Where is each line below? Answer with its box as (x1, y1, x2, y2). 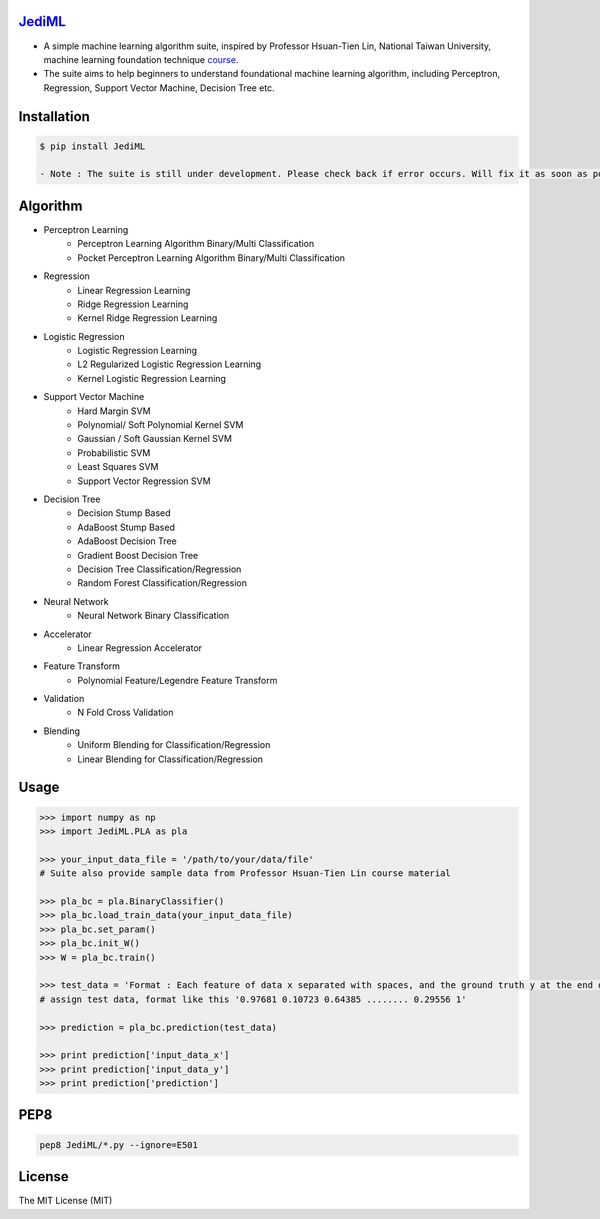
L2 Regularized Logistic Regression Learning (77, 358, 262, 370)
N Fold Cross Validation (77, 706, 174, 719)
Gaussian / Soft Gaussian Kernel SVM (77, 433, 232, 445)
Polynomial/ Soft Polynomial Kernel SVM (77, 419, 244, 431)
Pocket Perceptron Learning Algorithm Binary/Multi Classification (77, 251, 345, 264)
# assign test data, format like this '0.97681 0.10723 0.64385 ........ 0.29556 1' (39, 993, 467, 1005)
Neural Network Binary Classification (77, 610, 230, 622)
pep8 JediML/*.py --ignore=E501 (39, 1139, 199, 1150)
